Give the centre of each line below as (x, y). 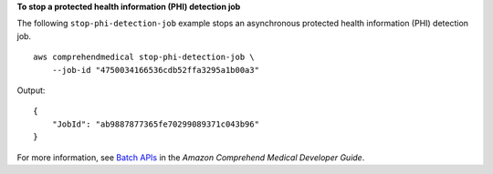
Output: (31, 90)
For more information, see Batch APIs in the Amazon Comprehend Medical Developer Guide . (191, 157)
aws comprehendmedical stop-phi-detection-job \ (144, 57)
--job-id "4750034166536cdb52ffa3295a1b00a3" (156, 70)
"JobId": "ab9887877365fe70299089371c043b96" (156, 124)
